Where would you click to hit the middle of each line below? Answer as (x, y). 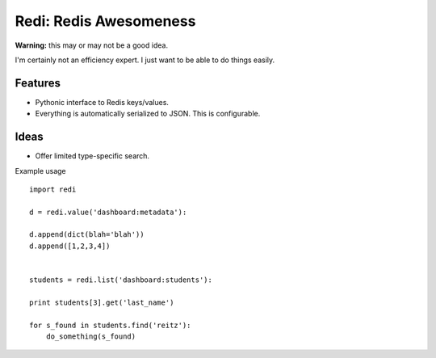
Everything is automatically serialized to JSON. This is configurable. (148, 114)
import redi (53, 189)
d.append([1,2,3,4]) (70, 246)
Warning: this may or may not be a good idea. (92, 45)
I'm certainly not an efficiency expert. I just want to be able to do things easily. (145, 60)
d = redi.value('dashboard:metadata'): (108, 212)
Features (38, 83)
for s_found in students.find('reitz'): (110, 325)
